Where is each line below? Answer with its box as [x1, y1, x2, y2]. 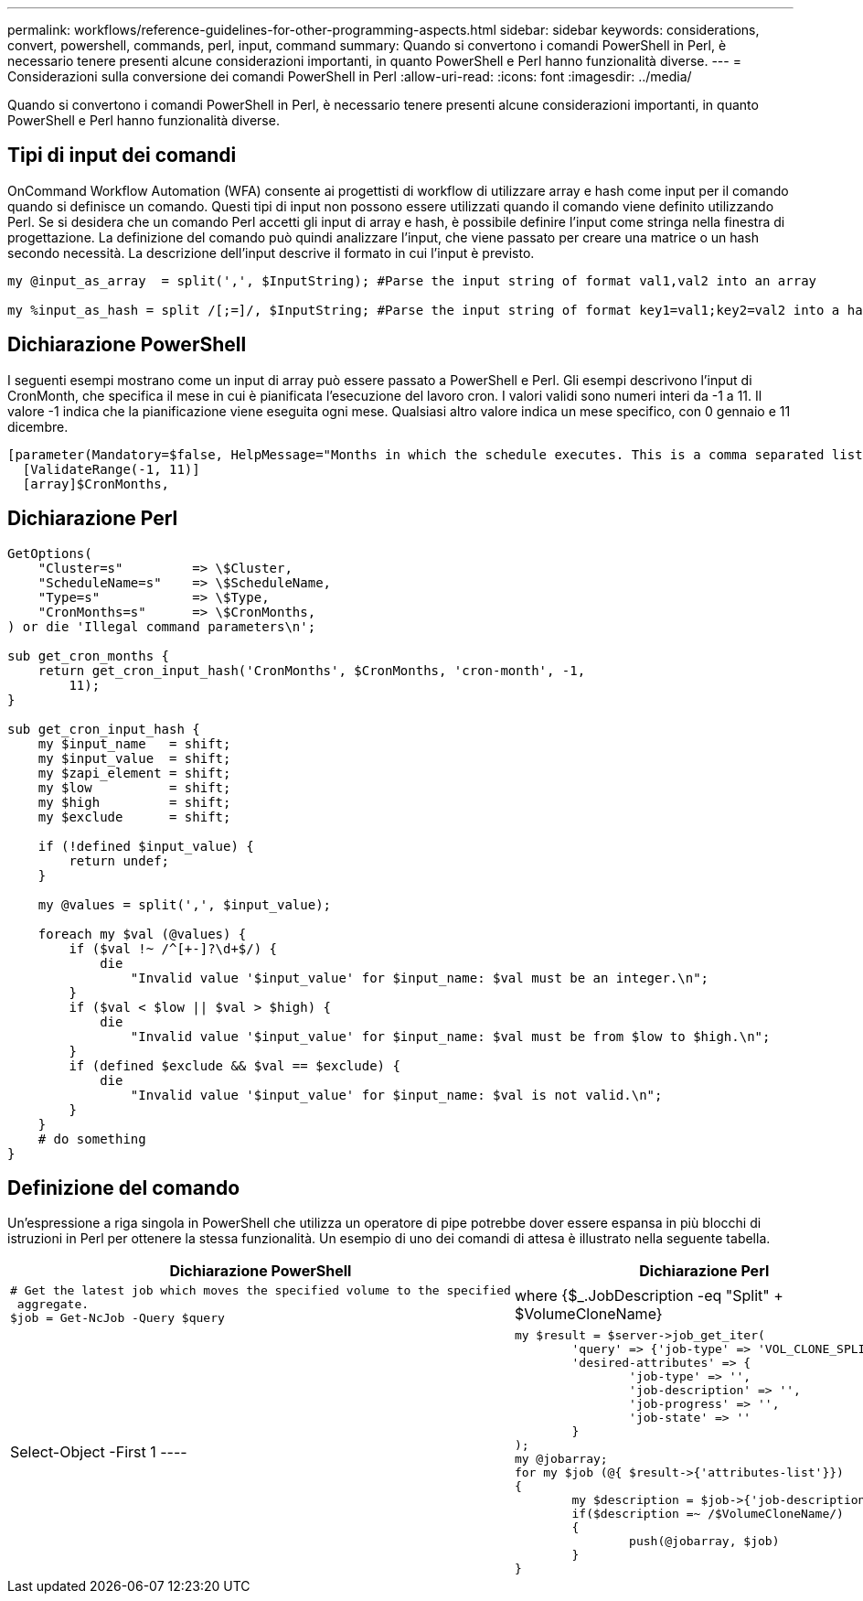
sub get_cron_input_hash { [7, 721, 200, 736]
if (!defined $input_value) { [37, 838, 254, 854]
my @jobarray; [514, 1452, 608, 1467]
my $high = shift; [37, 794, 231, 810]
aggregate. [16, 1297, 90, 1312]
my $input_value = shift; [37, 750, 231, 766]
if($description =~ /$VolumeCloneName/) [571, 1507, 844, 1521]
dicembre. [7, 418, 69, 435]
